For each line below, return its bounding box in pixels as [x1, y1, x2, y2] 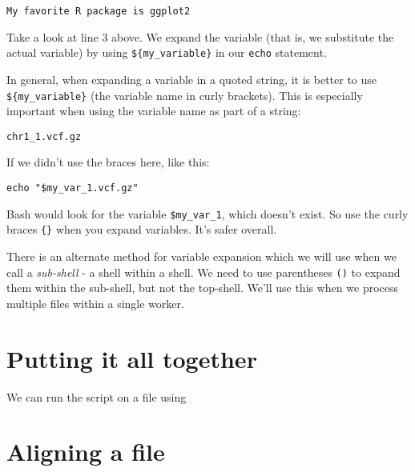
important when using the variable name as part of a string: [6, 102, 301, 119]
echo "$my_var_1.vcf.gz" [6, 182, 139, 194]
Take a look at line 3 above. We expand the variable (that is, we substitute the [6, 28, 394, 45]
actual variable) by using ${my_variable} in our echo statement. [6, 44, 327, 61]
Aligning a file [6, 435, 165, 468]
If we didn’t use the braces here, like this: [6, 154, 210, 170]
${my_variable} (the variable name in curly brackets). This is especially [6, 86, 363, 103]
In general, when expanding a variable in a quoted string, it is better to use [6, 70, 377, 87]
